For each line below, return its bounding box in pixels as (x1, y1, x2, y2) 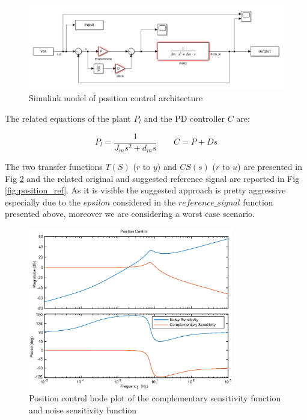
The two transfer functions (5, 160, 103, 173)
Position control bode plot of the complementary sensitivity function (29, 392, 281, 404)
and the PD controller (144, 111, 225, 124)
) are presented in (237, 160, 302, 173)
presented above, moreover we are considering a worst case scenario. (5, 207, 255, 220)
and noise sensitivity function (29, 403, 137, 416)
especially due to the (5, 195, 81, 208)
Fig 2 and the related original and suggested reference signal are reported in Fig (5, 172, 300, 184)
